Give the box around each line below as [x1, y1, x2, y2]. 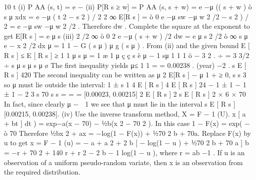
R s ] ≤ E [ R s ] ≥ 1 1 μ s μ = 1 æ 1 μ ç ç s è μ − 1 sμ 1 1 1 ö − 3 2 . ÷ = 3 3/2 [4, 50, 250, 60]
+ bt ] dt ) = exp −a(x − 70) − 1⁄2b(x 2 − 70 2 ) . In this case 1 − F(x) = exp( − [4, 118, 250, 128]
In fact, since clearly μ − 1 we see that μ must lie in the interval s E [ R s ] [4, 98, 236, 109]
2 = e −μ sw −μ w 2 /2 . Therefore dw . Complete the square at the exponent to [4, 21, 250, 31]
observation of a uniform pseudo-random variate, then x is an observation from [4, 157, 243, 167]
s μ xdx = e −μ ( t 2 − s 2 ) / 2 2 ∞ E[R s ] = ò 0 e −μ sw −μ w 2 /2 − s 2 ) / [4, 11, 249, 21]
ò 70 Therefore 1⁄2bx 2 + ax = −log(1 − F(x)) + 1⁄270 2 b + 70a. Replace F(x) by [4, 127, 251, 138]
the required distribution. [4, 167, 81, 177]
